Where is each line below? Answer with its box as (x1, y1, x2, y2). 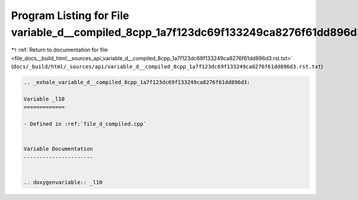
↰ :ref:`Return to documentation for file (11, 46, 108, 54)
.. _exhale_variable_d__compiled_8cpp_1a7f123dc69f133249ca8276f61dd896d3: (23, 79, 251, 86)
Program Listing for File (11, 9, 129, 22)
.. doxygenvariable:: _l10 (23, 179, 103, 186)
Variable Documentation (23, 146, 94, 152)
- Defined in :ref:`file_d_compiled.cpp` (23, 121, 147, 127)
